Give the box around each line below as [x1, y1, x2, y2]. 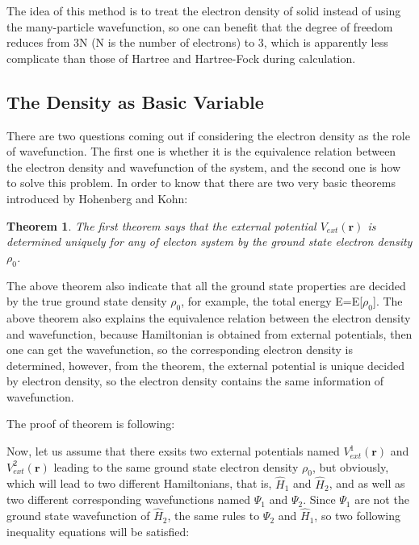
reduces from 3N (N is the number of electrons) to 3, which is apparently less [6, 34, 388, 51]
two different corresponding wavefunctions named [6, 491, 251, 508]
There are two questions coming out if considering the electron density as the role [6, 127, 410, 144]
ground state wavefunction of [6, 507, 150, 524]
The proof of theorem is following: [6, 415, 175, 432]
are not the [354, 491, 409, 508]
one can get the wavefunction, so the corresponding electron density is [6, 341, 353, 358]
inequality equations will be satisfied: [6, 522, 190, 539]
